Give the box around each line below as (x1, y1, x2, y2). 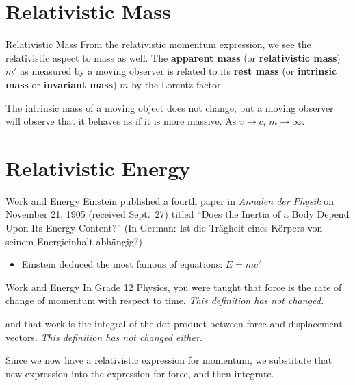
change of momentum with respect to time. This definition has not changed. (5, 293, 324, 308)
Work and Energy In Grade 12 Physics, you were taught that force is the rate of (5, 280, 342, 294)
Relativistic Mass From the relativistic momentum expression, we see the (5, 37, 311, 51)
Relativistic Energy (5, 153, 191, 182)
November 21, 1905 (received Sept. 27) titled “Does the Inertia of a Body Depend (5, 207, 350, 221)
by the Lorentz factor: (131, 77, 224, 91)
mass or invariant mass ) (5, 77, 117, 91)
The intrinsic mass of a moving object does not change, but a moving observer (5, 100, 334, 114)
